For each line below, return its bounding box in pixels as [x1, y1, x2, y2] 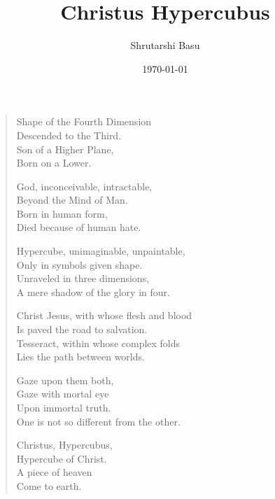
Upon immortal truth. [16, 400, 111, 414]
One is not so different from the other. [16, 414, 181, 428]
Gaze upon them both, [16, 372, 114, 387]
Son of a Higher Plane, [16, 141, 114, 156]
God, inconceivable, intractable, [16, 178, 153, 193]
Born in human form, [16, 206, 108, 220]
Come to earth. [16, 478, 82, 493]
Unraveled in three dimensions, [16, 271, 150, 286]
